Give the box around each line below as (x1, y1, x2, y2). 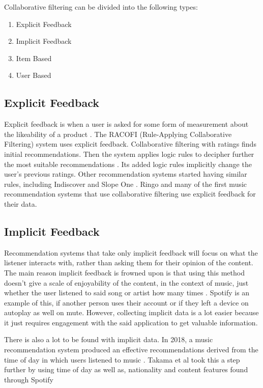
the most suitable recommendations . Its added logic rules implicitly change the (4, 158, 252, 169)
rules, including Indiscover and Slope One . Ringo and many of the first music (4, 178, 247, 189)
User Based (16, 70, 51, 80)
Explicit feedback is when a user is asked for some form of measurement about (4, 119, 249, 129)
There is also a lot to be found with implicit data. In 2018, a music (4, 334, 213, 345)
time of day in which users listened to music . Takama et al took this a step (4, 354, 240, 365)
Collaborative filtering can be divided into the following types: (4, 2, 198, 12)
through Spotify (4, 374, 53, 384)
